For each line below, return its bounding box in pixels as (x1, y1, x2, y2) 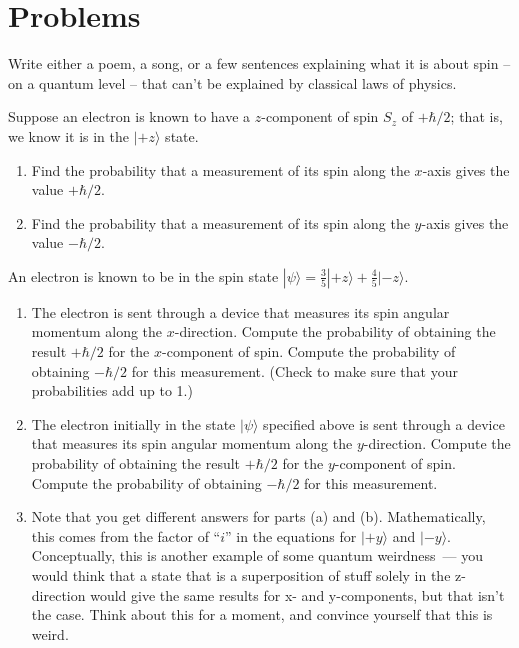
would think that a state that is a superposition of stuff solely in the (31, 565, 451, 585)
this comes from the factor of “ (31, 525, 221, 546)
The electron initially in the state (31, 413, 236, 434)
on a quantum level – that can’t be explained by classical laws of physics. (8, 72, 457, 93)
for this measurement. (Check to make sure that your (131, 360, 458, 381)
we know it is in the (8, 125, 130, 146)
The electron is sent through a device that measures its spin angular (31, 301, 450, 322)
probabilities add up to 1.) (31, 380, 193, 401)
